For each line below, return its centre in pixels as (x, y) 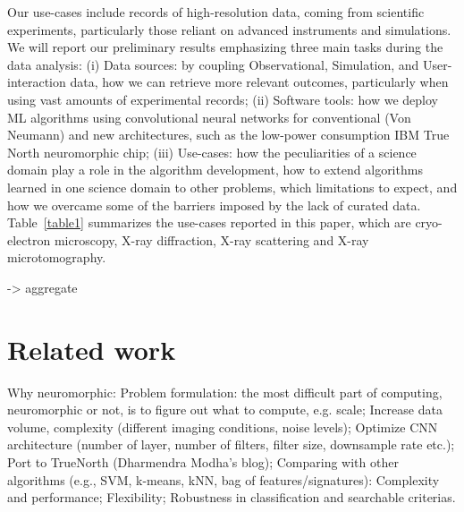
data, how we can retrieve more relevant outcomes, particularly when (259, 82)
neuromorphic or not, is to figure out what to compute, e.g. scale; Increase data (225, 410)
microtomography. (57, 257)
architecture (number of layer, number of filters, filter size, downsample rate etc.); (231, 444)
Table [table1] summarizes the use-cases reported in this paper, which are (209, 222)
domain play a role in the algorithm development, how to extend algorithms (215, 170)
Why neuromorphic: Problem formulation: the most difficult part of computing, (225, 392)
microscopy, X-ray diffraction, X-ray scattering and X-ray (211, 239)
